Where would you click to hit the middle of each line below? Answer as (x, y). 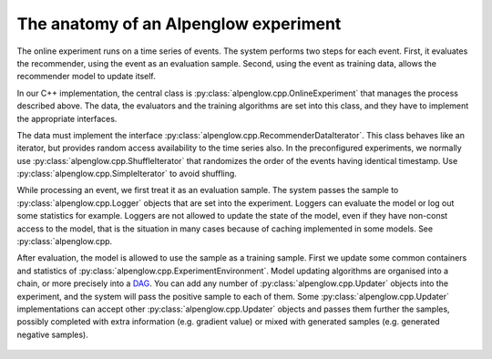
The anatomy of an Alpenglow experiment (179, 24)
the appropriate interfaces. (67, 118)
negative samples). (52, 334)
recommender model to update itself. (87, 77)
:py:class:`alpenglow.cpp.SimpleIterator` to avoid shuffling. (127, 174)
